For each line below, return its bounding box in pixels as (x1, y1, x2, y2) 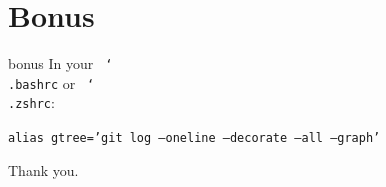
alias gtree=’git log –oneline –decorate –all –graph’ (8, 131, 381, 146)
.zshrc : (8, 92, 55, 113)
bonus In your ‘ (8, 53, 113, 74)
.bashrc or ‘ (8, 72, 95, 93)
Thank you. (8, 159, 79, 180)
